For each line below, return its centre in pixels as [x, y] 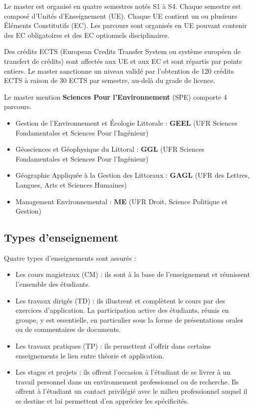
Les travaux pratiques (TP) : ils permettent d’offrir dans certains [113, 346]
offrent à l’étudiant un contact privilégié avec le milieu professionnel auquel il [131, 391]
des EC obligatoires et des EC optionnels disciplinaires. [87, 35]
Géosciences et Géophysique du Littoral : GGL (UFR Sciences [110, 149]
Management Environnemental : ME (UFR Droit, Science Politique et [121, 201]
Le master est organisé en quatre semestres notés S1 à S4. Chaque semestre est [123, 6]
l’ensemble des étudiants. [53, 284]
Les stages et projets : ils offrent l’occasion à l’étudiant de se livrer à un [123, 372]
